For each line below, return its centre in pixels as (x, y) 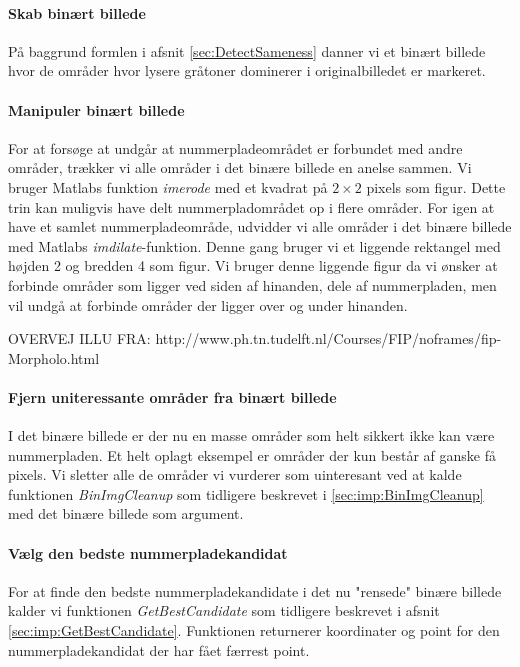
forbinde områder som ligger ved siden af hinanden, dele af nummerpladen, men (252, 284)
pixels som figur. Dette (436, 186)
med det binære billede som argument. (126, 513)
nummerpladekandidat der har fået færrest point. (159, 649)
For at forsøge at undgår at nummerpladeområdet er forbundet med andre (235, 147)
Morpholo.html (54, 357)
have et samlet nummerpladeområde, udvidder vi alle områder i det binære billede (260, 226)
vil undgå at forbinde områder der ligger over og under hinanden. (208, 304)
